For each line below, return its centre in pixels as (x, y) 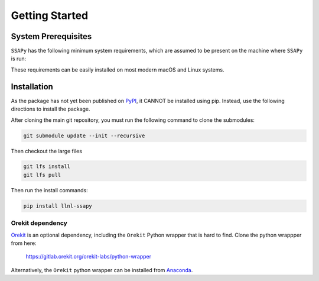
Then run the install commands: (49, 190)
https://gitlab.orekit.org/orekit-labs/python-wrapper (89, 257)
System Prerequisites (51, 36)
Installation (32, 87)
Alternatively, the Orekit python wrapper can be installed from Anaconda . (102, 270)
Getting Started (50, 15)
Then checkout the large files (47, 151)
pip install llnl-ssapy (58, 206)
